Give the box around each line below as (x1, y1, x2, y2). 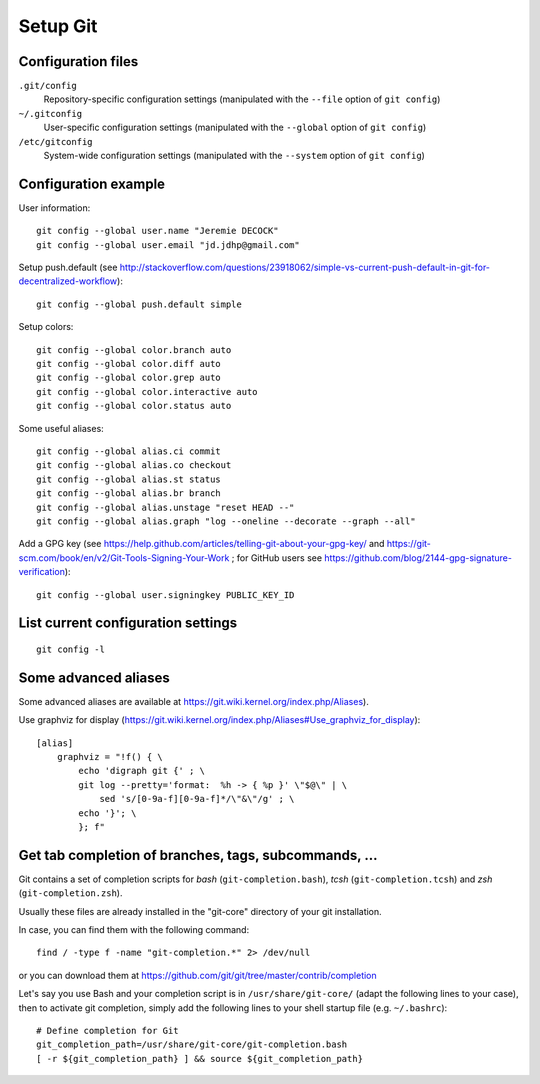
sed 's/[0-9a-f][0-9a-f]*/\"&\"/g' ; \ (99, 793, 295, 805)
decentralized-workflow (18, 275, 118, 287)
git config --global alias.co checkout (36, 460, 232, 471)
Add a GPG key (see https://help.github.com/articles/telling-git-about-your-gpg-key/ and (18, 538, 385, 550)
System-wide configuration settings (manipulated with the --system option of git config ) (43, 150, 425, 162)
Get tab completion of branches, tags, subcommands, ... (18, 846, 378, 864)
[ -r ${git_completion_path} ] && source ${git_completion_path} (36, 1053, 364, 1064)
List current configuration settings (18, 615, 238, 632)
